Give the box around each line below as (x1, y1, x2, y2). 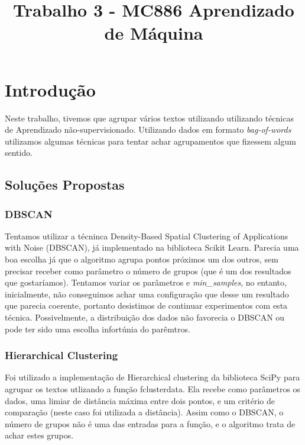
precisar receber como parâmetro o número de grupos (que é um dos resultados (5, 264, 291, 277)
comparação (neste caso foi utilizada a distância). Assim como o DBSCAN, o (5, 406, 284, 418)
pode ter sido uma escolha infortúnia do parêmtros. (5, 322, 190, 335)
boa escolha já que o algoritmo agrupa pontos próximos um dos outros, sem (5, 253, 278, 265)
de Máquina (104, 21, 203, 45)
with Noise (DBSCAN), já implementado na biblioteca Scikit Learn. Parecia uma (5, 241, 299, 254)
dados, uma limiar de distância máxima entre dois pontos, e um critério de (5, 394, 275, 406)
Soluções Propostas (5, 175, 125, 194)
